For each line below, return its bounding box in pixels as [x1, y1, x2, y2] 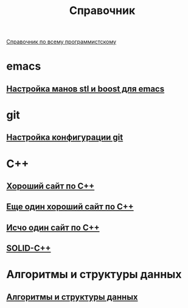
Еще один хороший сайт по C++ [6, 202, 134, 212]
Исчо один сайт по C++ [6, 222, 100, 232]
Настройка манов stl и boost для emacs [6, 84, 165, 94]
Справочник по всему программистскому [6, 38, 117, 46]
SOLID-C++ [6, 243, 51, 254]
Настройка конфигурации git [6, 132, 124, 143]
